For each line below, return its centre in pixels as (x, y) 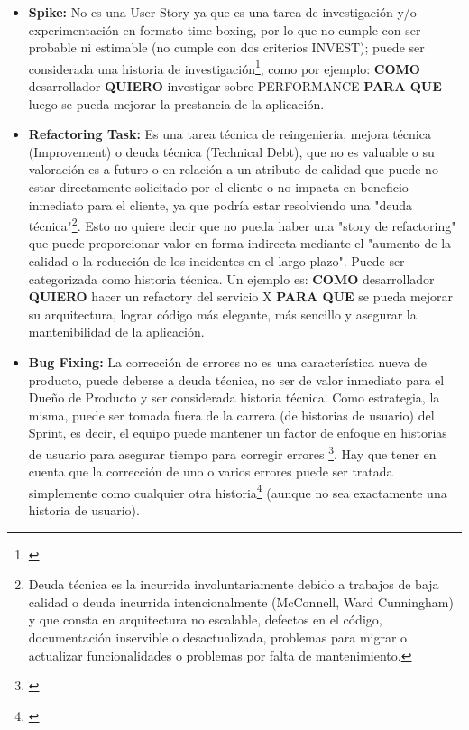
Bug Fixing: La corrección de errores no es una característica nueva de (228, 362)
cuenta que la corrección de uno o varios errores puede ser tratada (211, 471)
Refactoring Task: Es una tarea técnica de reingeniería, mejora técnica (230, 134)
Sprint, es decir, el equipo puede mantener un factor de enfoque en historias (238, 433)
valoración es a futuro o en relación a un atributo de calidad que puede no (233, 169)
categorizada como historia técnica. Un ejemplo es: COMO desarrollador (231, 278)
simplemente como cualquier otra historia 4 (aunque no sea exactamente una (238, 491)
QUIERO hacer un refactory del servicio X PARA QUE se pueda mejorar (241, 296)
